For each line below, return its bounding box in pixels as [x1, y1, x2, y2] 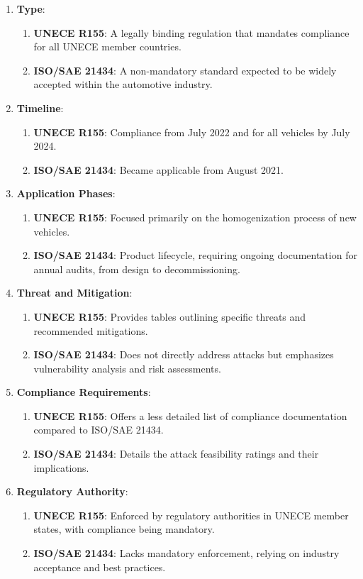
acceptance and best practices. [33, 559, 166, 574]
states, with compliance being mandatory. [33, 522, 215, 536]
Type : [16, 1, 45, 16]
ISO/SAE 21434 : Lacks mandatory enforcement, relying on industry [33, 546, 340, 561]
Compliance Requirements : [16, 385, 151, 399]
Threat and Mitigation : [16, 285, 133, 300]
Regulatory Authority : [16, 484, 128, 499]
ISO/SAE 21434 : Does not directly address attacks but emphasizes [33, 347, 334, 362]
